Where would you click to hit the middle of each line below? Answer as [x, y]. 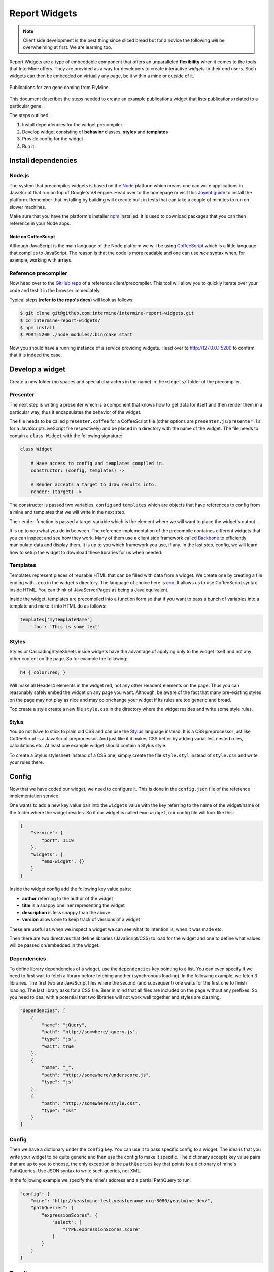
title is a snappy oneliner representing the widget [74, 905]
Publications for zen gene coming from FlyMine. [60, 87]
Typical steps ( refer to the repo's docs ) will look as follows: [72, 300]
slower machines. [28, 207]
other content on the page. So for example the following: [68, 658]
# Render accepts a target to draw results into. [94, 484]
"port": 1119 [58, 840]
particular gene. [26, 106]
